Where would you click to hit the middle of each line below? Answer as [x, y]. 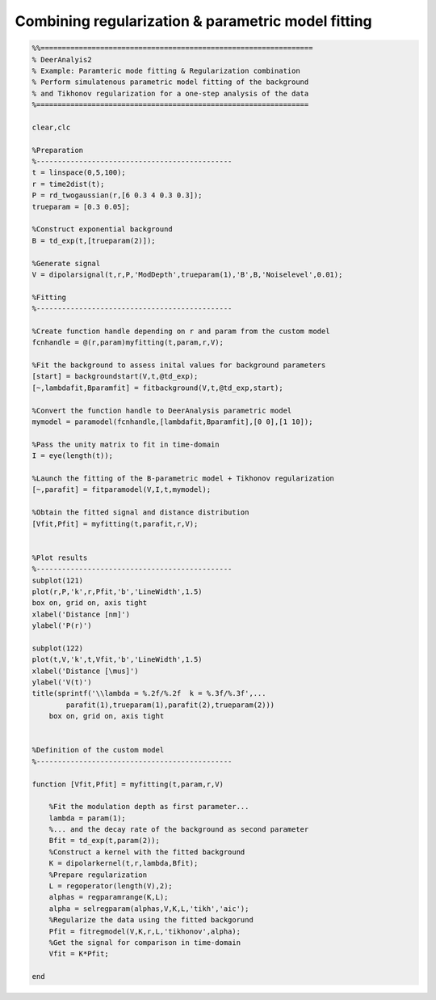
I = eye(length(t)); [72, 456]
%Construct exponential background [102, 229]
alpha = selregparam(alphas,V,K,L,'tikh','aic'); [149, 909]
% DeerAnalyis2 [62, 59]
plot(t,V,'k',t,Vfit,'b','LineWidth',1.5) [117, 660]
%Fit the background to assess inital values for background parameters [179, 365]
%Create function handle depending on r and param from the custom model [181, 331]
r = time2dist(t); [68, 184]
